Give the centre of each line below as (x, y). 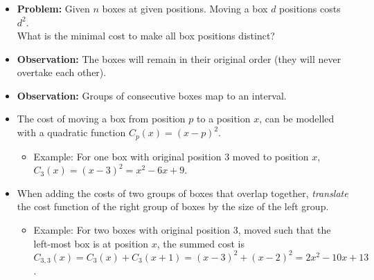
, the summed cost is (201, 243)
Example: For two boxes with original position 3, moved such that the (182, 229)
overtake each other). (62, 72)
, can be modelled (297, 119)
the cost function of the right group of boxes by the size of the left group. (173, 206)
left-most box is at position (91, 243)
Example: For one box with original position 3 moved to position (171, 156)
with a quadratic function (71, 132)
